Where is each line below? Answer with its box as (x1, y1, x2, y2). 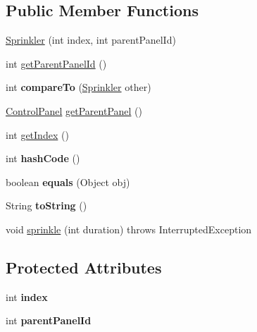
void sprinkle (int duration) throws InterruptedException (6, 221, 252, 236)
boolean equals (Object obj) (6, 174, 130, 189)
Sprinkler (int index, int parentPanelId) (6, 32, 176, 47)
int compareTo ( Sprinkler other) (6, 80, 151, 94)
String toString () (6, 198, 87, 213)
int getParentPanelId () (6, 56, 107, 70)
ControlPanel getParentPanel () (6, 103, 142, 118)
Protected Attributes (6, 256, 162, 278)
